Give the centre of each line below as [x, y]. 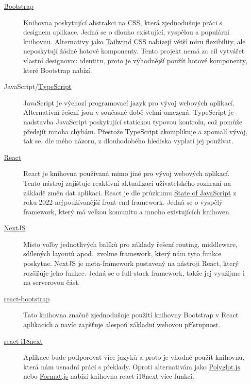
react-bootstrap [27, 298]
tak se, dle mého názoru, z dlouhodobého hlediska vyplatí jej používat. [128, 141]
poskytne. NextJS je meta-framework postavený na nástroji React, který [131, 263]
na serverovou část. [52, 282]
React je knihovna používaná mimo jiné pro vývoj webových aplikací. [126, 173]
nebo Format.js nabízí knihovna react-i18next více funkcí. [109, 376]
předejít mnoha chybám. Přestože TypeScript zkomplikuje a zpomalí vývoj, [135, 131]
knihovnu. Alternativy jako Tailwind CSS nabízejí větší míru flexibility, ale [134, 41]
